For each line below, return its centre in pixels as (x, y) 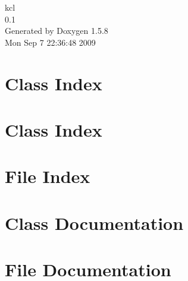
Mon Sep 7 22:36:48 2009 (50, 42)
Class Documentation (94, 222)
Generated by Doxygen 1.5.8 (57, 31)
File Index (48, 176)
